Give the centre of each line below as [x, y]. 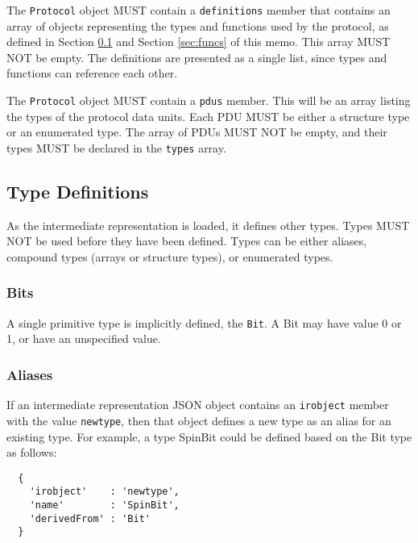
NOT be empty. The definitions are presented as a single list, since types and [197, 57]
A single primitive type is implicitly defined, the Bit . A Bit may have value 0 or [204, 322]
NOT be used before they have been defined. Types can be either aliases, [187, 241]
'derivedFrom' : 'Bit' [90, 518]
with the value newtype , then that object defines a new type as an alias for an [199, 420]
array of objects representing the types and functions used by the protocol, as [198, 25]
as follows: [32, 452]
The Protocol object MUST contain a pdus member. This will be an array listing [209, 100]
